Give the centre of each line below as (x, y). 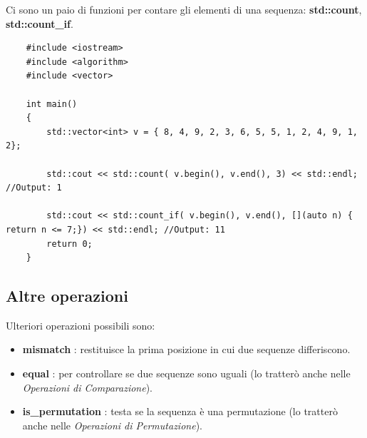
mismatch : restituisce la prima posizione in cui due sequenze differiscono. (186, 349)
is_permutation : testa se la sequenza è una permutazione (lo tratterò (180, 411)
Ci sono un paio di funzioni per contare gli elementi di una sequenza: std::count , (184, 9)
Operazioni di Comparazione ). (87, 387)
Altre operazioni (67, 296)
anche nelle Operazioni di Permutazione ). (112, 425)
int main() (52, 104)
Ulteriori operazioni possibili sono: (81, 325)
